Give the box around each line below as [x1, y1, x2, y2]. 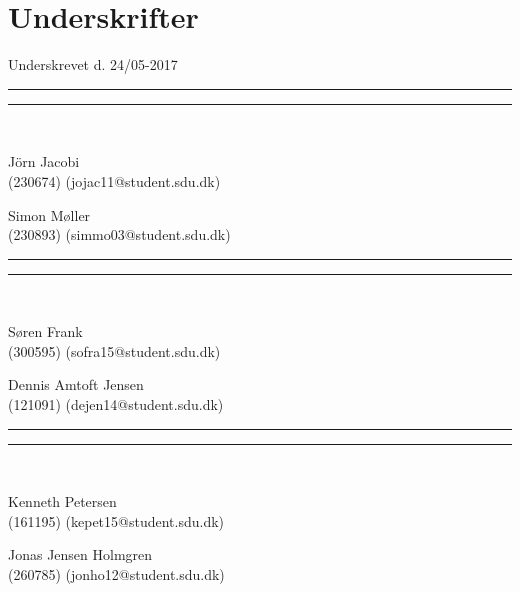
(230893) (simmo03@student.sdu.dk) [8, 224, 231, 245]
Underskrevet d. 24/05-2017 [8, 54, 178, 75]
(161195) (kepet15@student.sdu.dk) [8, 510, 225, 531]
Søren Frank [8, 321, 83, 342]
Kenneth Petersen [8, 491, 117, 512]
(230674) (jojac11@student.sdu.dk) [8, 170, 221, 191]
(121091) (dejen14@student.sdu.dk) [8, 394, 224, 415]
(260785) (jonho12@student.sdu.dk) [8, 564, 225, 585]
